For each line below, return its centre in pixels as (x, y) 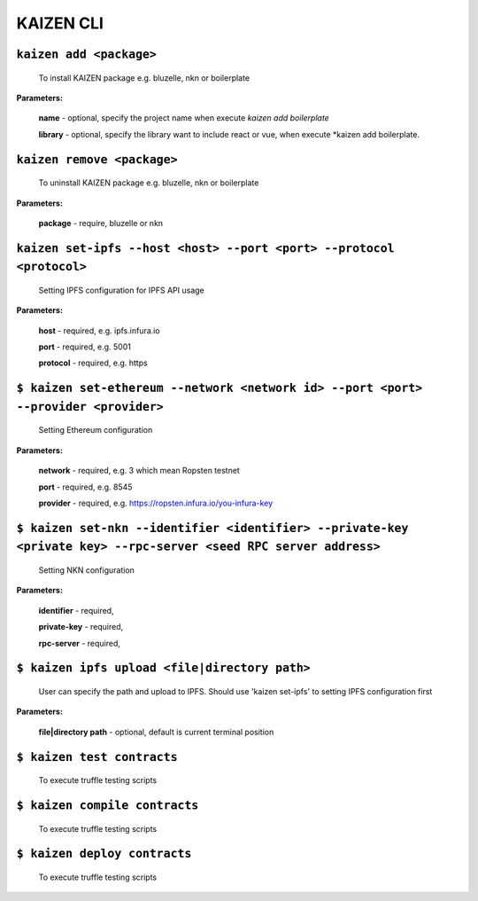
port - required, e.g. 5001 (85, 347)
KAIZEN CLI (60, 23)
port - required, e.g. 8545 (85, 487)
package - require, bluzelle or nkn (101, 223)
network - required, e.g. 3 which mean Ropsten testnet (139, 471)
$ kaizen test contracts (97, 757)
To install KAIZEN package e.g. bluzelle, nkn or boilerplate (144, 78)
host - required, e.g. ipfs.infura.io (99, 330)
